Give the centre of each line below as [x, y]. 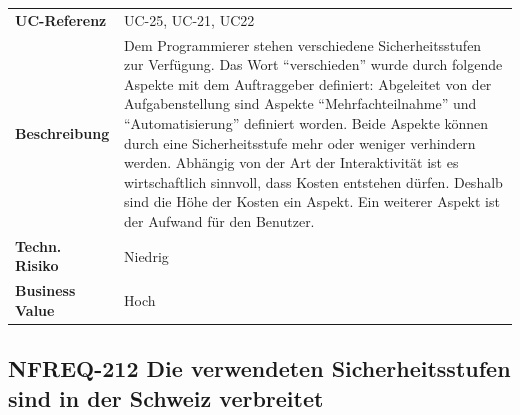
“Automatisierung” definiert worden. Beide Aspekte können [306, 122]
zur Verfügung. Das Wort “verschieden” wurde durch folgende [313, 64]
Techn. [38, 245]
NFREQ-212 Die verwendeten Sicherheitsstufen [259, 368]
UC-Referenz [61, 19]
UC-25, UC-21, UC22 [189, 19]
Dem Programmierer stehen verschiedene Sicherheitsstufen [303, 44]
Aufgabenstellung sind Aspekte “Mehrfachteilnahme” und [300, 103]
